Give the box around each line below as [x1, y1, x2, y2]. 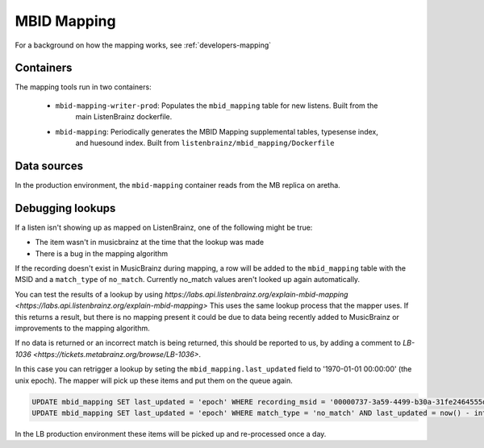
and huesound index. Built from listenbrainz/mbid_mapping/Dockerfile [75, 138, 335, 148]
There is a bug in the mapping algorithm [35, 248, 169, 258]
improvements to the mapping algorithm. [15, 323, 150, 333]
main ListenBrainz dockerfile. [75, 112, 173, 122]
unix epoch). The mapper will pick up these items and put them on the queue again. [15, 375, 294, 385]
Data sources [15, 159, 84, 172]
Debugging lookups [15, 201, 116, 215]
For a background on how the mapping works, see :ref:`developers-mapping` [15, 40, 272, 50]
